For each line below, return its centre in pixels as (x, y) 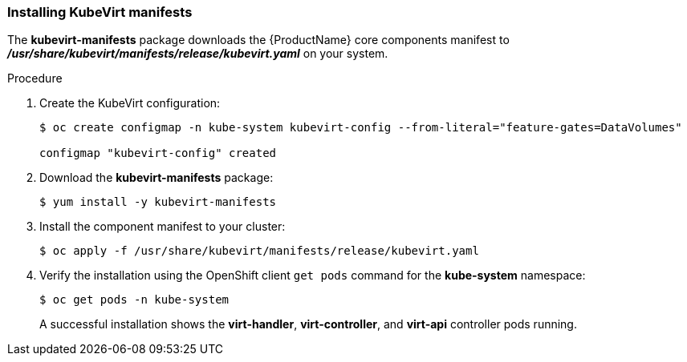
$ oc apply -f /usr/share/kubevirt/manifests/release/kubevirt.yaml (259, 251)
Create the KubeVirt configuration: (130, 103)
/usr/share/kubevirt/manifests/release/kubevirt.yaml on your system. (198, 54)
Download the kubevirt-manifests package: (157, 178)
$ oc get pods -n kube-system (134, 300)
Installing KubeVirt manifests (100, 12)
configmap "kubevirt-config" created (158, 153)
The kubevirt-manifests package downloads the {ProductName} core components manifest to (258, 40)
